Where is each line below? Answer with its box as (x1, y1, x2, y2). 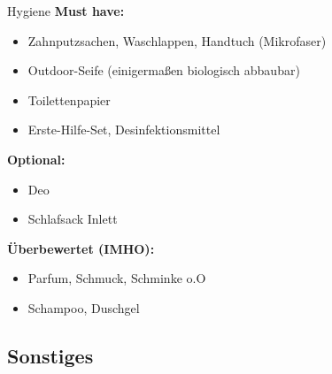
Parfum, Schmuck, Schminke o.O (27, 269, 206, 287)
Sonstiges (7, 341, 94, 369)
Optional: (7, 149, 66, 168)
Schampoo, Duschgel (27, 298, 140, 317)
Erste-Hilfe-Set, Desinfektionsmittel (27, 120, 220, 139)
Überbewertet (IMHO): (7, 239, 155, 257)
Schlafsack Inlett (27, 210, 118, 228)
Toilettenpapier (27, 90, 111, 109)
